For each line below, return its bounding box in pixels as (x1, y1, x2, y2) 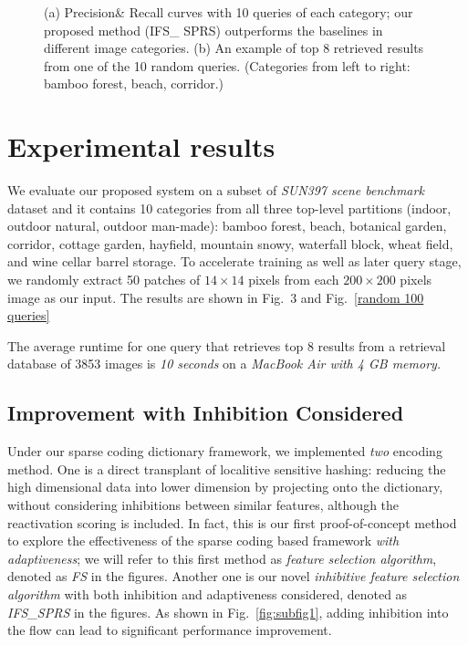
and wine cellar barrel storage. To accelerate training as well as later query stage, (7, 252, 462, 271)
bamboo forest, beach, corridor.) (44, 74, 224, 93)
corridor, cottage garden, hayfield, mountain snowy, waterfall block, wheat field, (7, 234, 453, 253)
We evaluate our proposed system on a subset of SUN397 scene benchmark (7, 181, 424, 200)
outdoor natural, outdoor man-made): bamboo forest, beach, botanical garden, (7, 216, 447, 235)
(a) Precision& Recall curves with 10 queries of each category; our (44, 3, 413, 21)
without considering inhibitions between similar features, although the (7, 495, 400, 515)
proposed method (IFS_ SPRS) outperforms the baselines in (44, 20, 383, 39)
